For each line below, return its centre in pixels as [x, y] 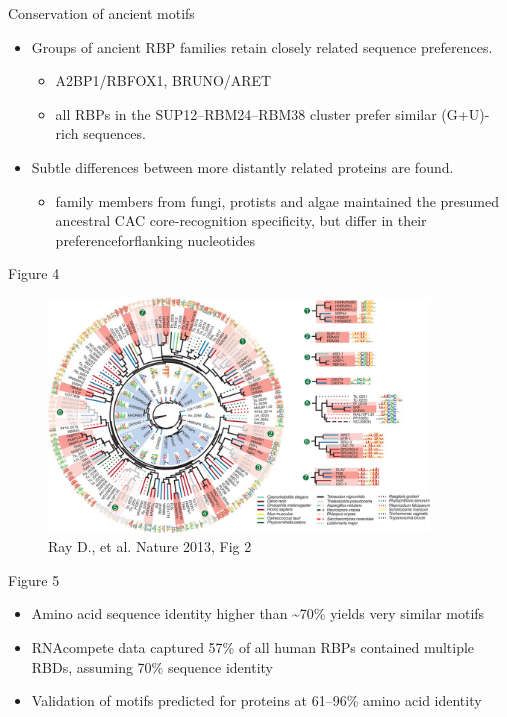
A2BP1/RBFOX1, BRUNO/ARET [163, 80]
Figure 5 [34, 579]
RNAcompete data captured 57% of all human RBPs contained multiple [253, 647]
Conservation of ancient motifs [101, 13]
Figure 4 [34, 273]
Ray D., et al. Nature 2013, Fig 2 [150, 546]
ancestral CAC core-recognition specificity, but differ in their [241, 220]
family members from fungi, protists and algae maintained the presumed [277, 200]
